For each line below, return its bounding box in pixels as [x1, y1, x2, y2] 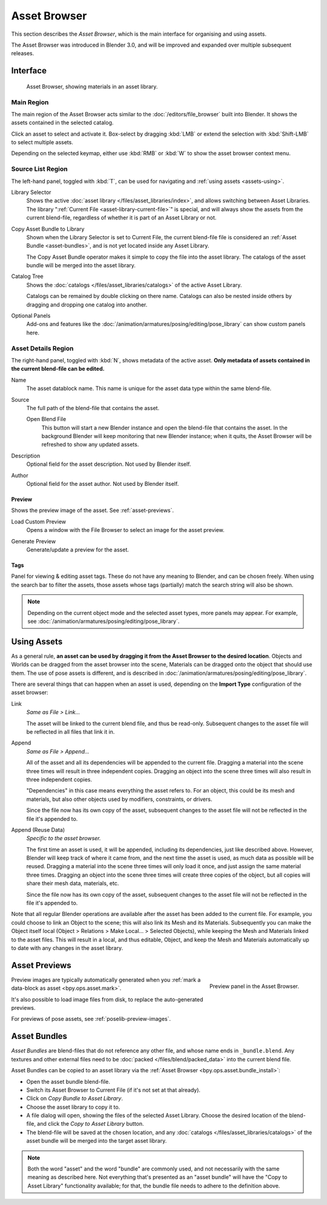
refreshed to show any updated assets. [41, 441, 139, 448]
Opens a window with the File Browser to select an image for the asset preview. [26, 526, 225, 534]
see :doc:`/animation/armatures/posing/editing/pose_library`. [27, 617, 180, 625]
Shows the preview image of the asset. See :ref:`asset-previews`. [11, 506, 174, 514]
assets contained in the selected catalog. [11, 119, 114, 127]
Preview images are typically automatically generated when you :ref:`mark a [11, 976, 201, 983]
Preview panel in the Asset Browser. [209, 982, 299, 990]
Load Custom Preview [11, 518, 67, 525]
